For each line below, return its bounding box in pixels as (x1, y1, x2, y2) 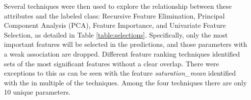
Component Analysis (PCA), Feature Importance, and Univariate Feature (4, 20, 226, 30)
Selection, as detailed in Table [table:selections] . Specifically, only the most (4, 29, 228, 40)
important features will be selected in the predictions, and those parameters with (4, 39, 248, 49)
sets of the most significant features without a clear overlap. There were (4, 58, 219, 68)
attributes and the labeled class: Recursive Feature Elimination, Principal (4, 10, 225, 20)
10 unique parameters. (4, 87, 71, 97)
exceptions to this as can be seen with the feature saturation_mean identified (4, 68, 236, 78)
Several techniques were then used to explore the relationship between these (4, 1, 232, 11)
